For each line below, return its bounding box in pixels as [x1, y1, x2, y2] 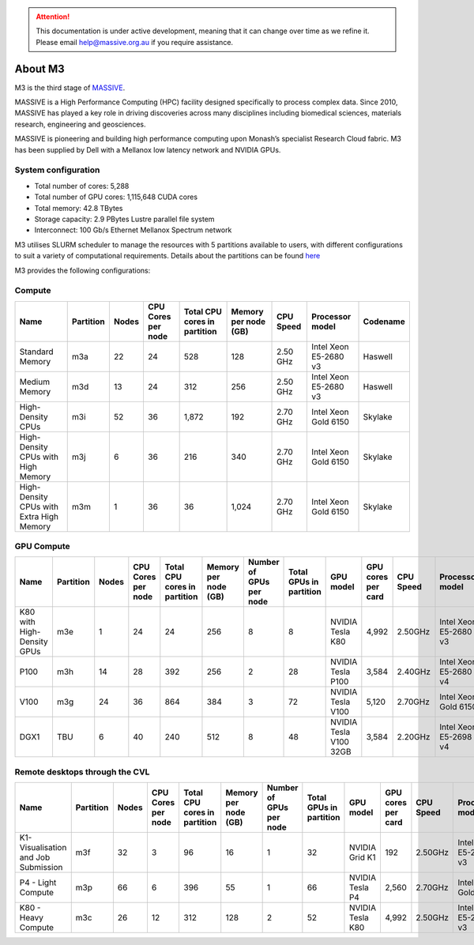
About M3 [14, 62, 65, 75]
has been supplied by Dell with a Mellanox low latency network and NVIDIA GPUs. [14, 145, 281, 154]
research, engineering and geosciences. [14, 119, 146, 129]
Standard [19, 346, 55, 357]
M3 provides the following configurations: [14, 265, 151, 275]
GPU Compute [14, 541, 70, 552]
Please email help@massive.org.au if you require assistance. [36, 37, 233, 47]
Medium [19, 376, 51, 387]
